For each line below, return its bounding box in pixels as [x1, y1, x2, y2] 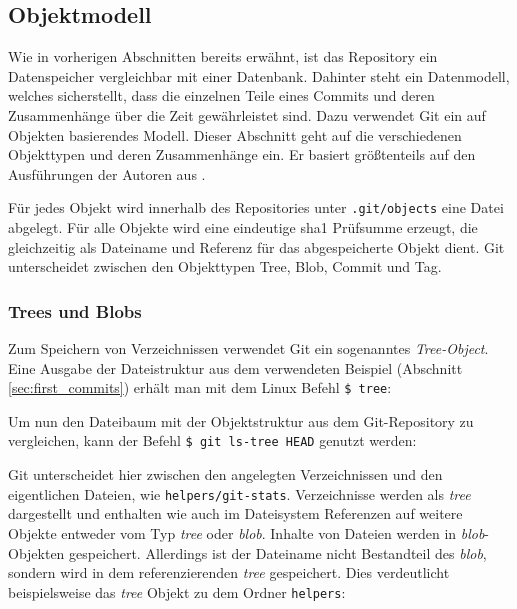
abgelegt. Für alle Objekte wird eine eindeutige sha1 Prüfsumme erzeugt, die [8, 217, 478, 238]
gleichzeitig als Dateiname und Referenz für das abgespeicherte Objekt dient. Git [8, 236, 505, 257]
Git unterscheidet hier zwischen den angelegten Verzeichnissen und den [8, 464, 443, 485]
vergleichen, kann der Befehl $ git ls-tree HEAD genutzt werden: [8, 430, 417, 451]
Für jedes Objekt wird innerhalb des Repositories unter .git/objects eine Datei [8, 197, 504, 218]
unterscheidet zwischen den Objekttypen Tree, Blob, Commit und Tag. [8, 256, 442, 277]
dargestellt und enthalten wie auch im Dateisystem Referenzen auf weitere [8, 503, 463, 524]
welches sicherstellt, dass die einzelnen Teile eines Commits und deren [8, 85, 435, 106]
